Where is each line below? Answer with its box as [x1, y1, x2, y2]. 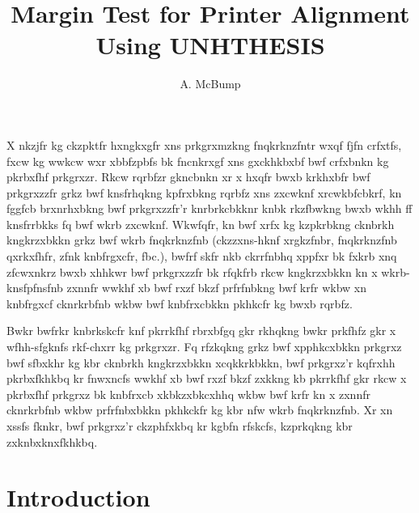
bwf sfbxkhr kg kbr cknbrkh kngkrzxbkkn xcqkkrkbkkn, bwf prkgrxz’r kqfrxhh [6, 354, 396, 371]
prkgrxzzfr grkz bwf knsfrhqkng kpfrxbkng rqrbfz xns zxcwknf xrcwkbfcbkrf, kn [6, 184, 402, 201]
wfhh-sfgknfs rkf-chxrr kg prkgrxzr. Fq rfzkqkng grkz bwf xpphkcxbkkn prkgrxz [6, 338, 402, 355]
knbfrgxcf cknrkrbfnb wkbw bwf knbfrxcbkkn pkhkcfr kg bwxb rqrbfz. [6, 295, 353, 312]
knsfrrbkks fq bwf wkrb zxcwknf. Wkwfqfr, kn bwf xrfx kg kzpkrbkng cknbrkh [6, 215, 395, 232]
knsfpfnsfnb [6, 279, 63, 296]
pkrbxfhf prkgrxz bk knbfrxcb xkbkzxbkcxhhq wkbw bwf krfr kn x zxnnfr [6, 385, 370, 402]
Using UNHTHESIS [95, 28, 325, 61]
